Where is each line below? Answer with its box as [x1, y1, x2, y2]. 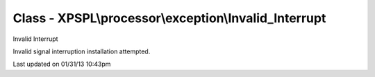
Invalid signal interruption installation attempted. [12, 47, 151, 55]
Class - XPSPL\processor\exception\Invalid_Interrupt [12, 10, 326, 26]
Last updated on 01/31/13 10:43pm [12, 60, 111, 69]
